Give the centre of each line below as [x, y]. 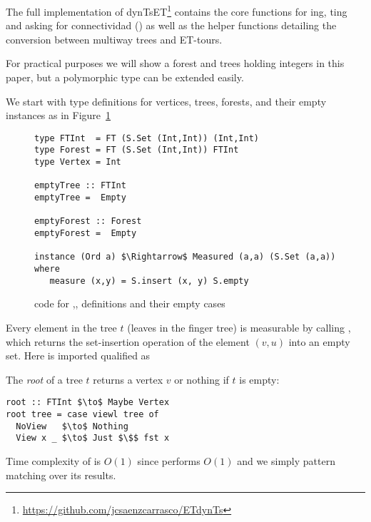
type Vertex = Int [78, 162]
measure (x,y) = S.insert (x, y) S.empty [149, 281]
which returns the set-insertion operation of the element [128, 341]
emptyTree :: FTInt [80, 186]
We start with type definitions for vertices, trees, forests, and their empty [166, 101]
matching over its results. [61, 475]
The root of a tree [44, 379]
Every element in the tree [61, 327]
